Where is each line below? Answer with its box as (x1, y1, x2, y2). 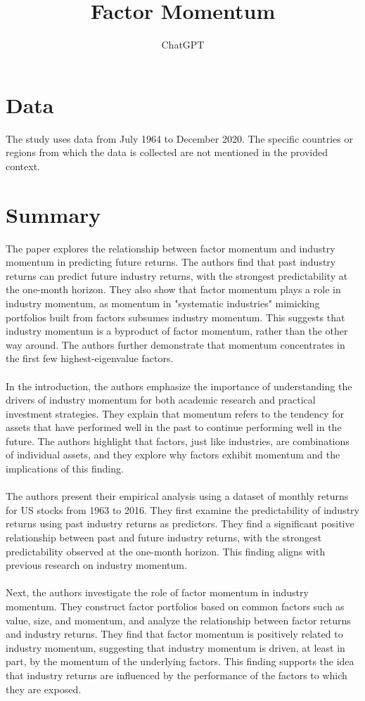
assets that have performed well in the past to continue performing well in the (6, 420, 342, 435)
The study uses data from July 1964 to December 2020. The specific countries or (6, 131, 353, 146)
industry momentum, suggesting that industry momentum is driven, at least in (6, 640, 345, 655)
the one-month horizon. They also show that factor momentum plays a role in (6, 282, 341, 297)
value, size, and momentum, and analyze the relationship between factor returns (6, 612, 351, 627)
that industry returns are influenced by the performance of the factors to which (6, 667, 347, 682)
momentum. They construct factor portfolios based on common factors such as (6, 599, 345, 613)
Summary (6, 200, 101, 229)
